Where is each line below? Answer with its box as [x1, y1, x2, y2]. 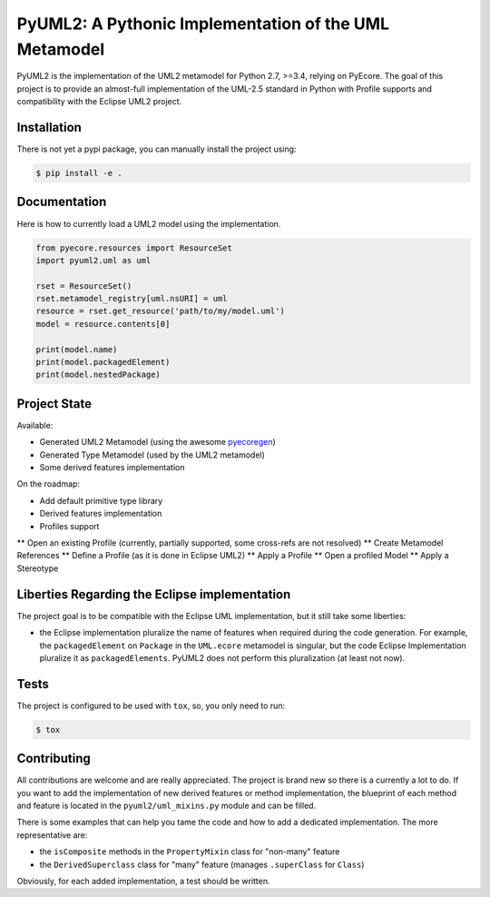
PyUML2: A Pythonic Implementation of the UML [16, 14, 390, 34]
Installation [16, 119, 82, 135]
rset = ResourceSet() [35, 281, 132, 291]
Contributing [16, 751, 91, 766]
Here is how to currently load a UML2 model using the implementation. [16, 218, 281, 229]
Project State [16, 396, 93, 411]
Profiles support [39, 520, 100, 531]
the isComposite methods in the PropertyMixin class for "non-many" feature [39, 846, 340, 857]
